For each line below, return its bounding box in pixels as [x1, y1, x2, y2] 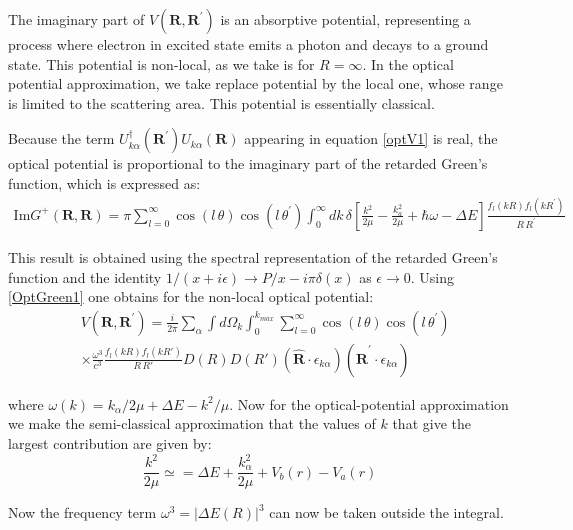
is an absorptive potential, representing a [220, 9, 471, 29]
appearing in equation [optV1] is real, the [244, 128, 498, 149]
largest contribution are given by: [8, 432, 212, 453]
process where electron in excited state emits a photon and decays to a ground [8, 34, 489, 54]
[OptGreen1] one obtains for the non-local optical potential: [8, 286, 374, 307]
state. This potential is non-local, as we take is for [8, 53, 315, 74]
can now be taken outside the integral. [269, 502, 504, 523]
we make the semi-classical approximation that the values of [8, 413, 376, 434]
